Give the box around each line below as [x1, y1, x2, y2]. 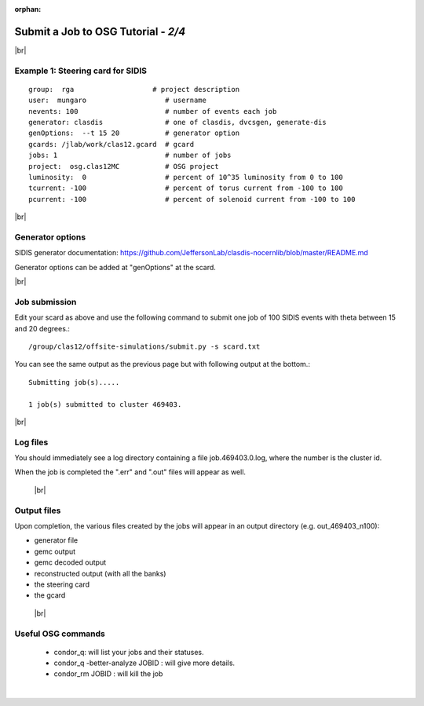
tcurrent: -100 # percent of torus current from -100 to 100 [28, 184, 343, 192]
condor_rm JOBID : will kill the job [53, 669, 163, 679]
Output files [14, 505, 61, 516]
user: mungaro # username [28, 96, 207, 105]
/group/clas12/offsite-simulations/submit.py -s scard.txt [28, 342, 261, 351]
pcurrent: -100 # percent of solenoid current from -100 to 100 [28, 195, 356, 203]
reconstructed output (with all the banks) [34, 569, 166, 578]
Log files [14, 437, 49, 448]
